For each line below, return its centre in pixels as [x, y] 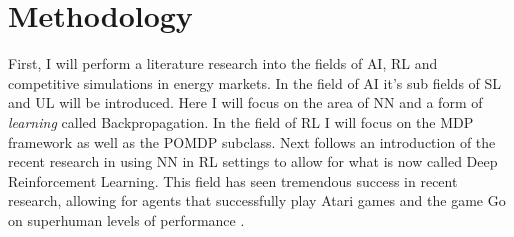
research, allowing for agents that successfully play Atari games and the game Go [257, 200]
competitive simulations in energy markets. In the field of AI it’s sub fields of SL [255, 82]
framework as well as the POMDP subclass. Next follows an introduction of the [252, 141]
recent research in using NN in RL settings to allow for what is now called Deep [253, 161]
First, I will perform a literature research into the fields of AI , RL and [223, 63]
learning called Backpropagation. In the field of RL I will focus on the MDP [241, 121]
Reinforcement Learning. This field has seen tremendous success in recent [233, 180]
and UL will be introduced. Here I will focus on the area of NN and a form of [245, 102]
